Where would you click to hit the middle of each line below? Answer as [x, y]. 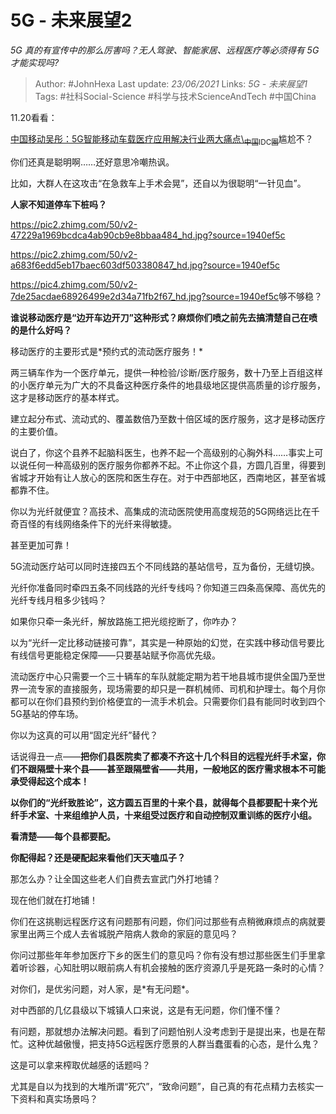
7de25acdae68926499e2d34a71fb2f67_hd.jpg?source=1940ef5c [145, 296]
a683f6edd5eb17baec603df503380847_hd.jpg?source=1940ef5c [145, 265]
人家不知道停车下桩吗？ [58, 204]
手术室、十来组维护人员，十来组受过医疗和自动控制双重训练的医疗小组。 [167, 815]
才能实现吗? [35, 62]
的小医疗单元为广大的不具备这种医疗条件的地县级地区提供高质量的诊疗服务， [168, 385]
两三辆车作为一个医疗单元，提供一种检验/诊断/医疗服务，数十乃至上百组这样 [167, 372]
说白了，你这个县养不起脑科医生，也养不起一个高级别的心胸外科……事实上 [162, 452]
